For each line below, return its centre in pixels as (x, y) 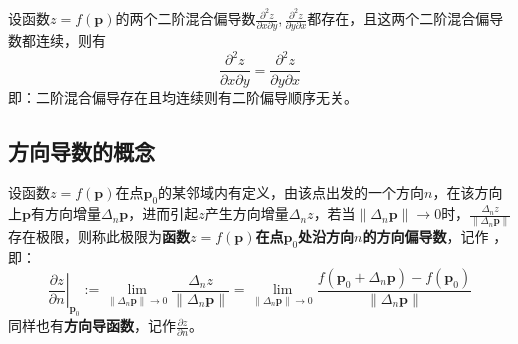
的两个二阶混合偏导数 (185, 18)
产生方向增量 (246, 213)
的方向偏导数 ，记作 (425, 236)
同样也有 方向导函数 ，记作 (92, 325)
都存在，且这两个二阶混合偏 (398, 18)
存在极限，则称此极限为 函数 (99, 236)
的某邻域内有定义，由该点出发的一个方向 (291, 192)
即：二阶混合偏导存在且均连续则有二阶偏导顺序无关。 (183, 96)
